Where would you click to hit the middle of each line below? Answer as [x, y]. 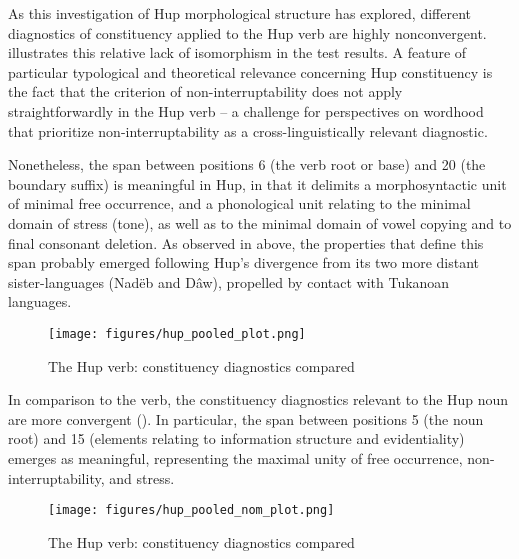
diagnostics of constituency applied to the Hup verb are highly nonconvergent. [247, 32]
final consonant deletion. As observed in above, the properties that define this [246, 242]
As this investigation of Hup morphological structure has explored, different [239, 13]
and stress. [142, 477]
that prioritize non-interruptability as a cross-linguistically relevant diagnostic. [248, 130]
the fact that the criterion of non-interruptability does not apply [205, 91]
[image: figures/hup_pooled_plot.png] [177, 333]
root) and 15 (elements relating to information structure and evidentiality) [236, 438]
